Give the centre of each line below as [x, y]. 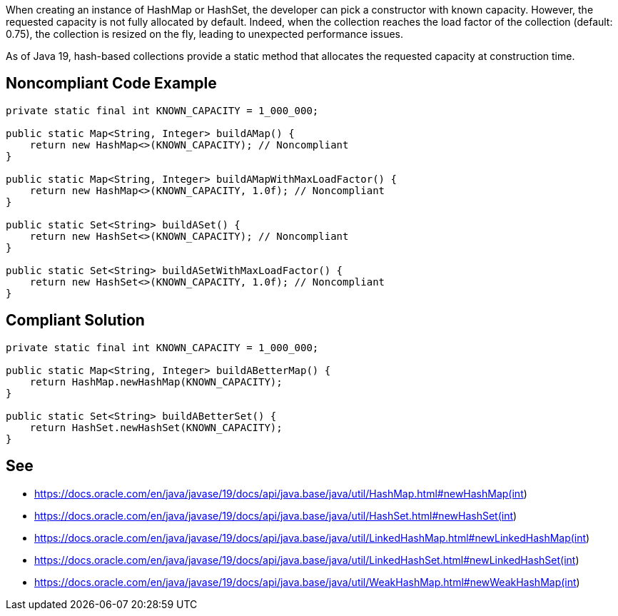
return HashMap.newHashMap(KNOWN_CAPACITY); [156, 382]
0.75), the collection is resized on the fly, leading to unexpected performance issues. [205, 34]
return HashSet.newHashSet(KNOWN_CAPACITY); [156, 427]
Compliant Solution [75, 320]
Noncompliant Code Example [111, 84]
